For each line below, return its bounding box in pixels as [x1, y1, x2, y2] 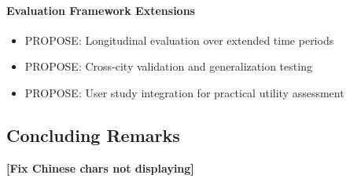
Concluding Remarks [6, 122, 180, 147]
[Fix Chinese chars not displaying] [6, 159, 194, 176]
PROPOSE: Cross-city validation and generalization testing [24, 58, 312, 75]
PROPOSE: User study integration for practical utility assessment [24, 84, 344, 100]
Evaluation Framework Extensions [6, 2, 195, 18]
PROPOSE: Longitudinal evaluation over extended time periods [24, 31, 334, 48]
